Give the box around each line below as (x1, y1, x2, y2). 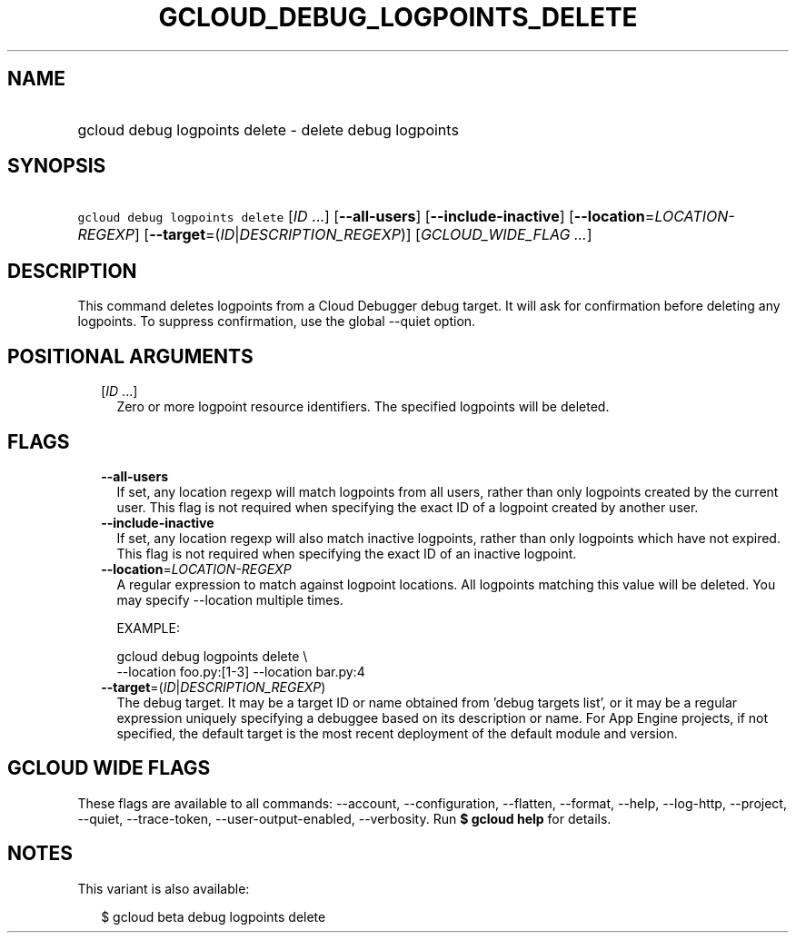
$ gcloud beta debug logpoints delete (101, 908, 326, 925)
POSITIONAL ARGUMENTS (7, 344, 254, 368)
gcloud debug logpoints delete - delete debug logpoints (77, 120, 459, 139)
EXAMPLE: (116, 619, 180, 636)
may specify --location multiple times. (116, 591, 343, 608)
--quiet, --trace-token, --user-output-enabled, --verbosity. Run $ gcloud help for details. (77, 810, 612, 826)
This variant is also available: (77, 880, 250, 896)
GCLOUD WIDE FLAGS (7, 757, 211, 780)
